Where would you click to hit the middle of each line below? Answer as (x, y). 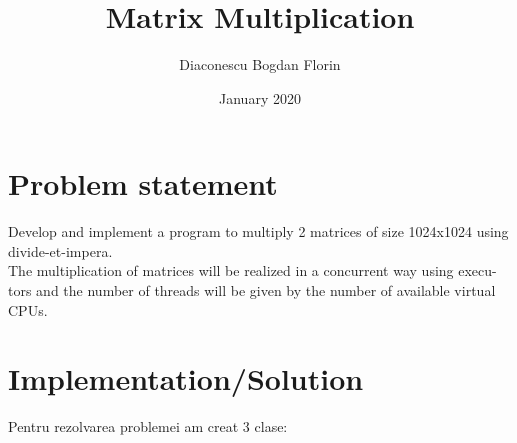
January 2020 (260, 97)
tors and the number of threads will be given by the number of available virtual (252, 290)
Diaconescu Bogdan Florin (260, 64)
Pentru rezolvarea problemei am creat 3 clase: (148, 426)
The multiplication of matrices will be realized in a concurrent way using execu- (252, 270)
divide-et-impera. (60, 250)
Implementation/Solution (186, 378)
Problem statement (143, 183)
